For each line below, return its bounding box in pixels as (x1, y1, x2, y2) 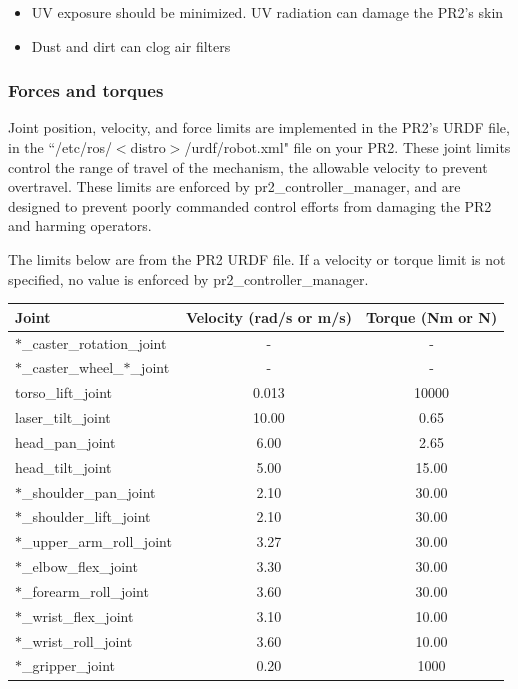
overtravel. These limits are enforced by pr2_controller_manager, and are (8, 176, 461, 197)
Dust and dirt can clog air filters (31, 35, 231, 56)
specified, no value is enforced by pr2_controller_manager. (8, 268, 369, 289)
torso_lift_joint (15, 382, 112, 403)
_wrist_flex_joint (22, 605, 134, 626)
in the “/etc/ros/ (8, 137, 112, 157)
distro (130, 137, 166, 157)
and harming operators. (8, 215, 152, 236)
